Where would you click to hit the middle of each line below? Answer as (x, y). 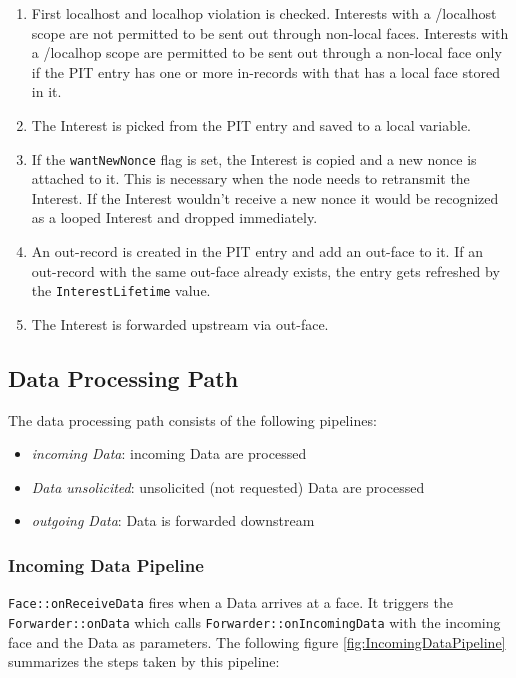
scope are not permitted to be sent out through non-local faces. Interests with (270, 32)
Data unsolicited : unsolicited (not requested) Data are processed (228, 486)
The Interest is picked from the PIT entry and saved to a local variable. (251, 124)
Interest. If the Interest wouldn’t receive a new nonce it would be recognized (265, 197)
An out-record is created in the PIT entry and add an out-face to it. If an (257, 251)
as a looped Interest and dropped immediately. (174, 217)
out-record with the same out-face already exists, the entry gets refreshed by (265, 270)
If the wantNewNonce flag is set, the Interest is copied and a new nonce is (254, 158)
